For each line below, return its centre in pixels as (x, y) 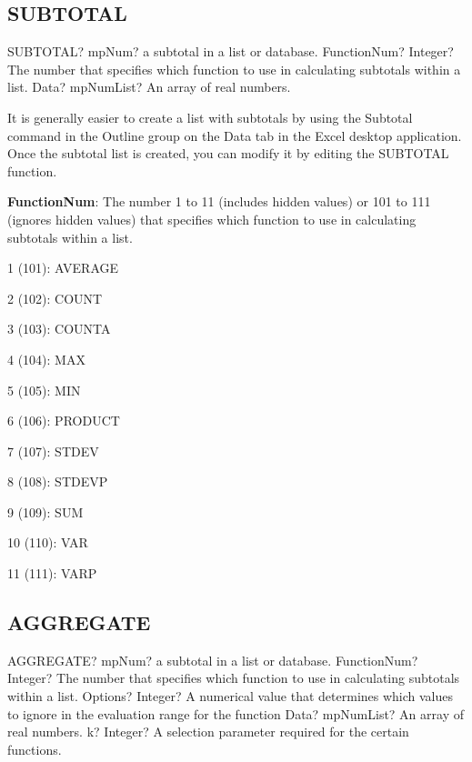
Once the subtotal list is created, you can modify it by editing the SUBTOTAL (228, 153)
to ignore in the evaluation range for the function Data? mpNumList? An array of (236, 713)
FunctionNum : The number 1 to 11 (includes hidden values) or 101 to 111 (219, 201)
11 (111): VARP (52, 573)
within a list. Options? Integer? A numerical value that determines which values (231, 696)
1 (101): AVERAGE (63, 268)
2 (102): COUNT (55, 298)
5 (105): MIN (44, 390)
